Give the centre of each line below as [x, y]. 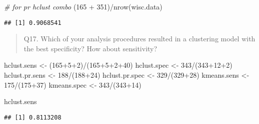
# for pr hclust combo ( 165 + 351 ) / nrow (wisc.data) [83, 6]
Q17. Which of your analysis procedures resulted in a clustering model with [139, 39]
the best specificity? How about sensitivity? [90, 48]
